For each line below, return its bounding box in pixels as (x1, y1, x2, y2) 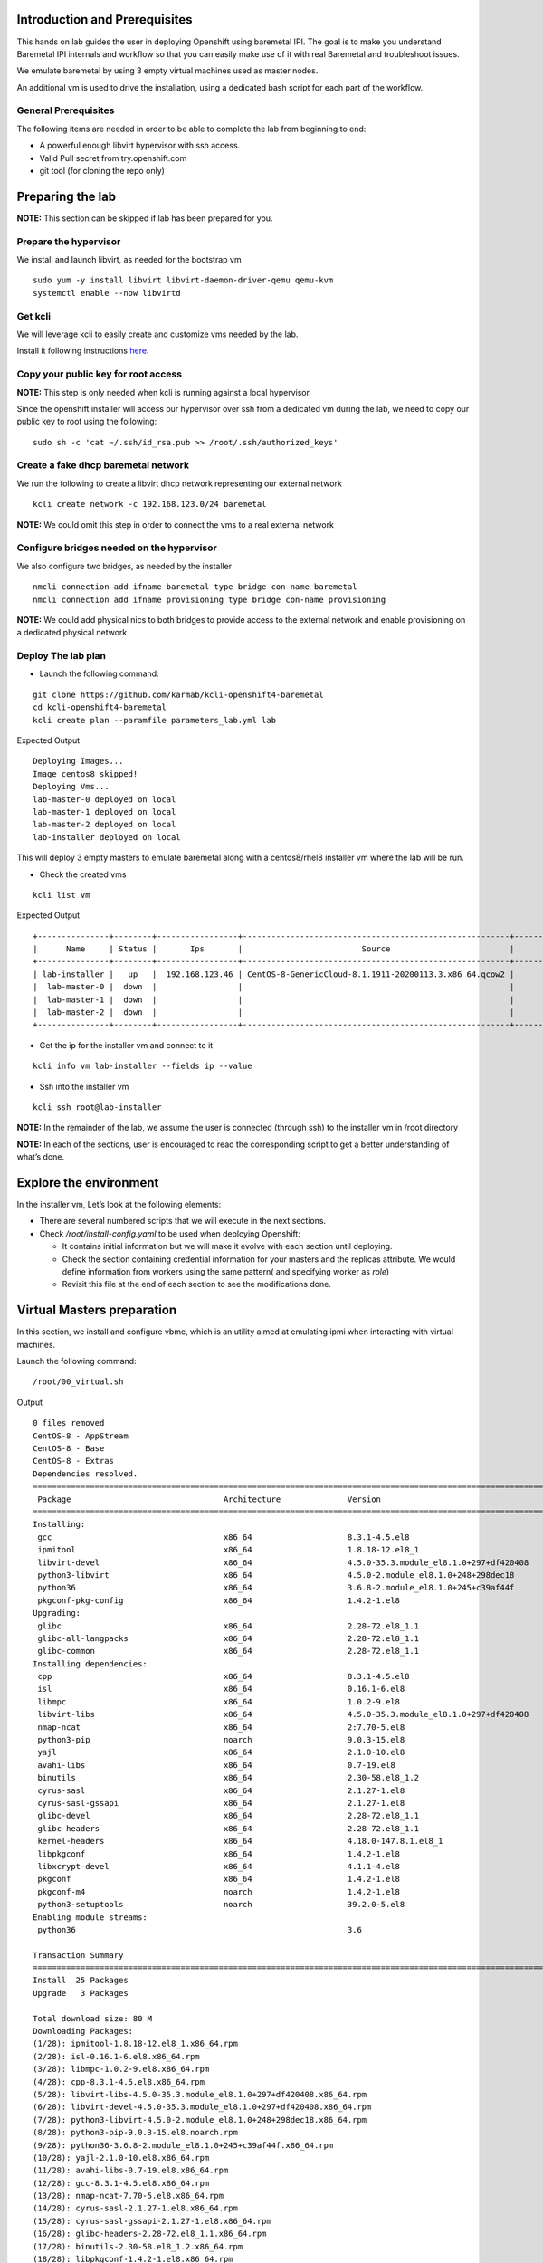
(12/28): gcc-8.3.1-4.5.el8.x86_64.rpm (33, 2178, 210, 2188)
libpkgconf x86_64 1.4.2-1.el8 (37, 1848, 401, 1859)
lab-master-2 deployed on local (33, 819, 176, 830)
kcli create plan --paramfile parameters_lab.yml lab (33, 715, 276, 725)
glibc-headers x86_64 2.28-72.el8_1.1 (37, 1823, 420, 1833)
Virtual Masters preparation (16, 1303, 176, 1318)
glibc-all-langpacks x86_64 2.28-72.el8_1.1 (37, 1633, 420, 1643)
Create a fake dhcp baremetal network (16, 459, 190, 472)
